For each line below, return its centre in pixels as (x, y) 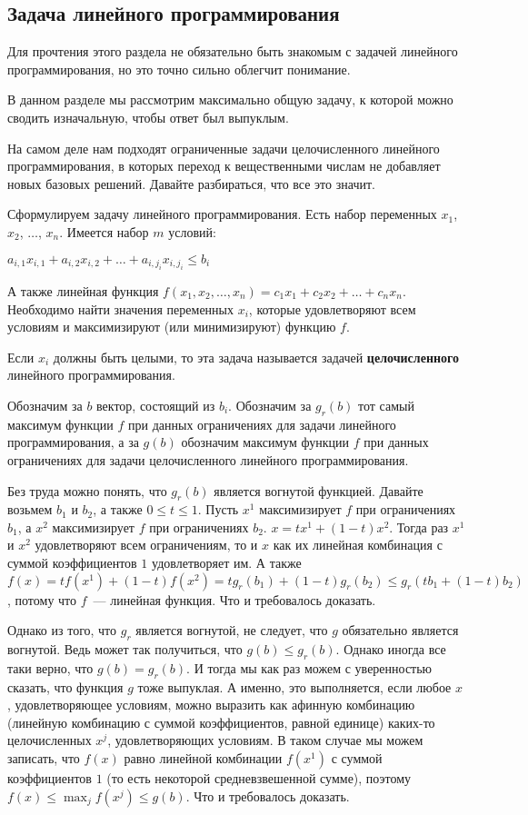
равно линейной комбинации (203, 758)
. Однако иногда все (391, 649)
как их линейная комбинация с (358, 545)
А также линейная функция (83, 290)
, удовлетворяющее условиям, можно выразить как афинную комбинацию (211, 705)
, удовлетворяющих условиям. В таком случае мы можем (265, 740)
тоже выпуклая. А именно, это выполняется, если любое (294, 686)
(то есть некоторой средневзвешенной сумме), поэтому (259, 778)
